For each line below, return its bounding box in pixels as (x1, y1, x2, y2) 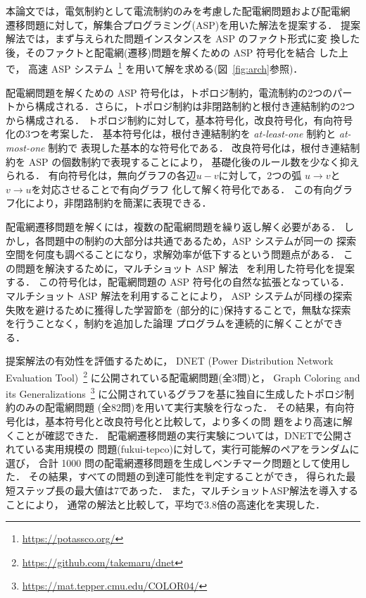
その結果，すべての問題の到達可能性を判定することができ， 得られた (28, 469, 346, 484)
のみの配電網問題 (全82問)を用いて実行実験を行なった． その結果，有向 (15, 400, 345, 415)
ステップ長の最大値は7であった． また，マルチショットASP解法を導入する (15, 482, 359, 497)
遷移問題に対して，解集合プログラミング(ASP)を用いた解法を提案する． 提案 (6, 17, 360, 32)
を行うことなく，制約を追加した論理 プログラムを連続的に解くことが (6, 316, 324, 331)
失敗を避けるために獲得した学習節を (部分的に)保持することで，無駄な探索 (6, 302, 351, 317)
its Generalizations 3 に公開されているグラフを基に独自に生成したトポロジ (6, 384, 344, 401)
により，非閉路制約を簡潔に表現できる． (25, 195, 212, 210)
